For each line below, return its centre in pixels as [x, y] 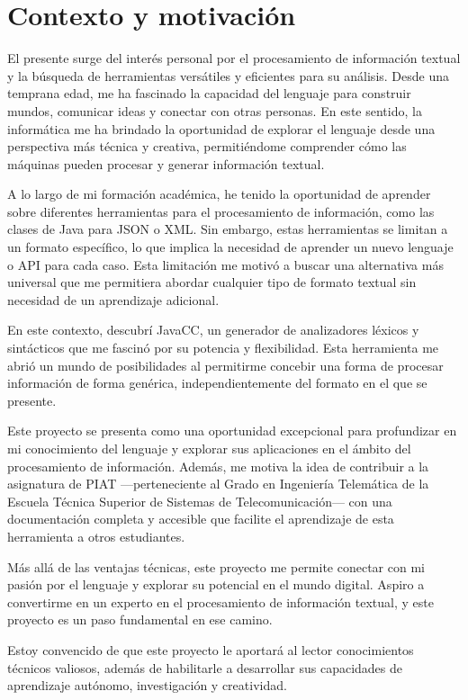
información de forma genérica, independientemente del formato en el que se [217, 383]
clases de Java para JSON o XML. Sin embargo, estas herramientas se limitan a [228, 229]
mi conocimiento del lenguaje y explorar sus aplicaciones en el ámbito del [209, 448]
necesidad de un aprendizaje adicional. [113, 299]
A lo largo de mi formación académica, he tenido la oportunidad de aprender [219, 194]
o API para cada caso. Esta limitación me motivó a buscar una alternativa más [225, 264]
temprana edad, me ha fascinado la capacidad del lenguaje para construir [209, 93]
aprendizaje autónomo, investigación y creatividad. [147, 685]
